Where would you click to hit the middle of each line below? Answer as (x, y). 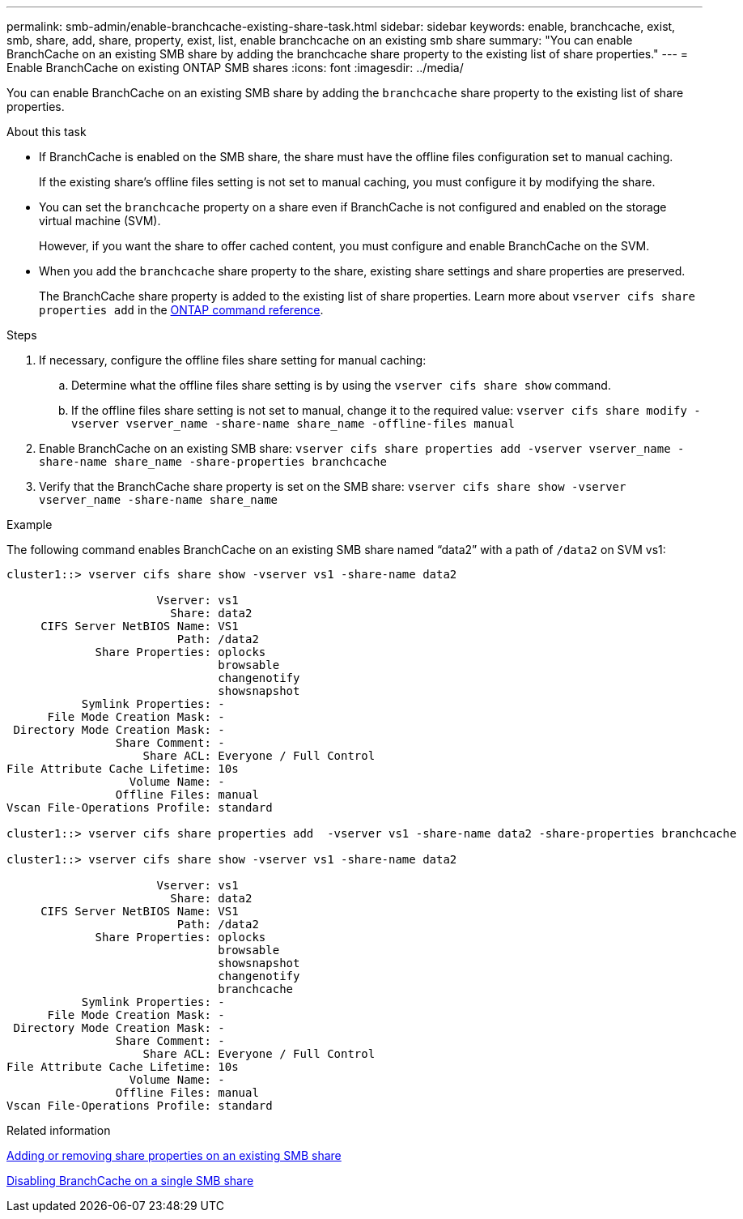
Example (30, 524)
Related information (59, 1130)
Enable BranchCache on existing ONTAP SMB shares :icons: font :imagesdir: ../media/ (235, 68)
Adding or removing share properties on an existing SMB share (174, 1155)
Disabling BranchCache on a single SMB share (130, 1181)
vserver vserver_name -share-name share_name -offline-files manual (293, 424)
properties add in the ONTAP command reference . (181, 310)
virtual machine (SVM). (100, 221)
